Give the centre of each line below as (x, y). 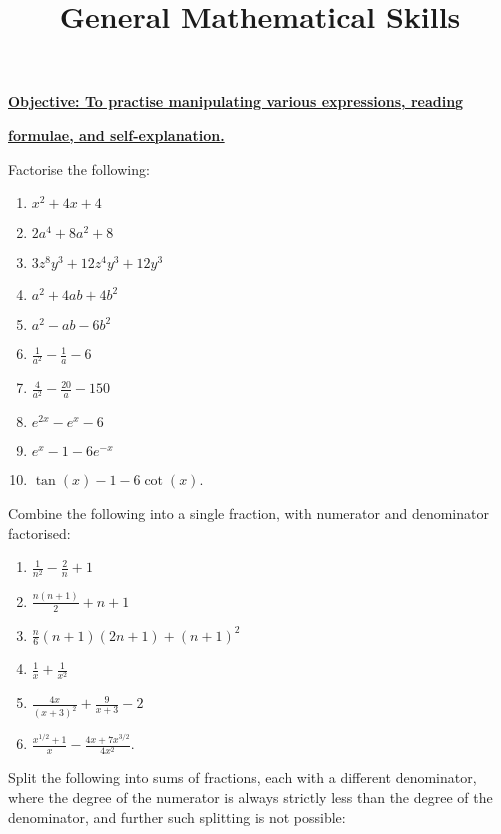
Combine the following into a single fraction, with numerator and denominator (248, 513)
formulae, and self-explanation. (116, 134)
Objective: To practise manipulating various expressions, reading (236, 101)
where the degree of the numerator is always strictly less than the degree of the (250, 796)
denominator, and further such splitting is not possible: (177, 816)
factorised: (39, 532)
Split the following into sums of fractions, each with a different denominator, (242, 777)
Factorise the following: (79, 168)
